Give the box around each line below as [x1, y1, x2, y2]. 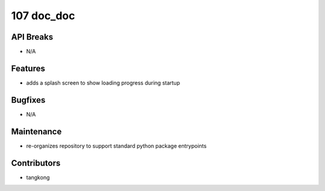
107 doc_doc [11, 9, 75, 22]
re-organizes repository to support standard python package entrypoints [26, 142, 207, 150]
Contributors [11, 158, 61, 168]
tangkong [26, 174, 50, 181]
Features [11, 63, 45, 73]
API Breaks [11, 32, 54, 42]
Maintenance [11, 126, 62, 136]
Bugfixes [11, 95, 46, 105]
